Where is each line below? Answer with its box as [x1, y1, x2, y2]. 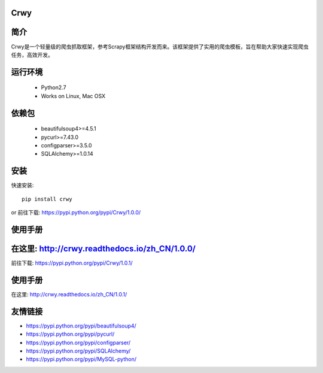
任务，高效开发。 [11, 51, 53, 58]
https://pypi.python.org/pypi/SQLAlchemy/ [26, 347, 131, 354]
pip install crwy [22, 195, 72, 202]
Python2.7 [41, 84, 66, 91]
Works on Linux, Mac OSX [41, 92, 106, 99]
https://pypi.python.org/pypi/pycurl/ [26, 330, 115, 338]
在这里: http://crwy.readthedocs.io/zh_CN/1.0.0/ [11, 243, 196, 254]
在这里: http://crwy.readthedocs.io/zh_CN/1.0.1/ [11, 290, 127, 298]
